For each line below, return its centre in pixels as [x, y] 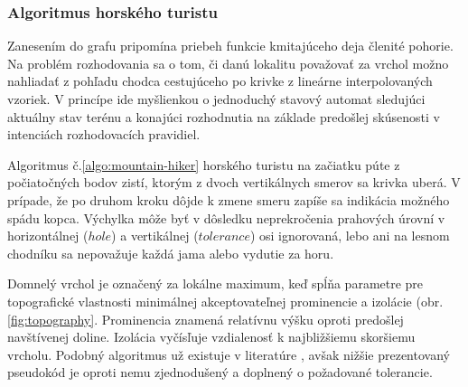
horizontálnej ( [48, 236]
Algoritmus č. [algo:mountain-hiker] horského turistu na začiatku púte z [204, 164]
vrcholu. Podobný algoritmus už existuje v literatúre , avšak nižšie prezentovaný [229, 354]
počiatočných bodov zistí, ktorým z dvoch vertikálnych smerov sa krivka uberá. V [234, 182]
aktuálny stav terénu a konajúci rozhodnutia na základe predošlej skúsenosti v [224, 116]
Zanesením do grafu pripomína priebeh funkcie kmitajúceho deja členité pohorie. [230, 46]
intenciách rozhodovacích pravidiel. [104, 134]
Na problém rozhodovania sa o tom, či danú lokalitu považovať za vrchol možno [228, 63]
